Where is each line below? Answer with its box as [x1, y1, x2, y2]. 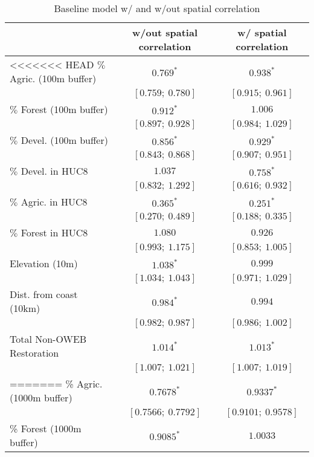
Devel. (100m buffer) [21, 133, 108, 147]
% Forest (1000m [10, 421, 82, 435]
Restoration [10, 346, 59, 360]
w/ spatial [237, 25, 287, 39]
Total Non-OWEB [10, 332, 87, 346]
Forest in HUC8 [21, 225, 88, 239]
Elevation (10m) [10, 256, 78, 270]
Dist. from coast [10, 287, 78, 301]
